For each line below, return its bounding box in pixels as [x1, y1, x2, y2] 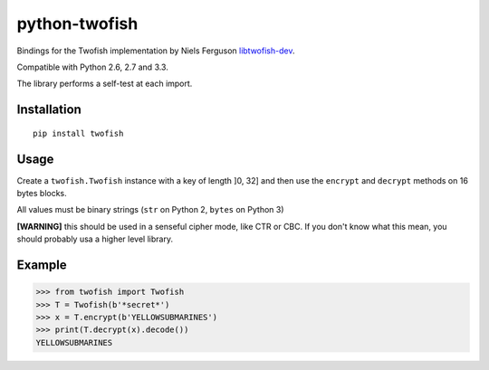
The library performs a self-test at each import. [16, 78, 193, 90]
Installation [16, 102, 81, 118]
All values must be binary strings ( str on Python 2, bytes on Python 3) [16, 204, 284, 215]
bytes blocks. [16, 188, 67, 199]
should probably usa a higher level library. [16, 233, 174, 244]
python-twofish [16, 14, 139, 33]
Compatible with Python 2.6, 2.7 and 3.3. [16, 62, 169, 72]
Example [16, 258, 67, 273]
